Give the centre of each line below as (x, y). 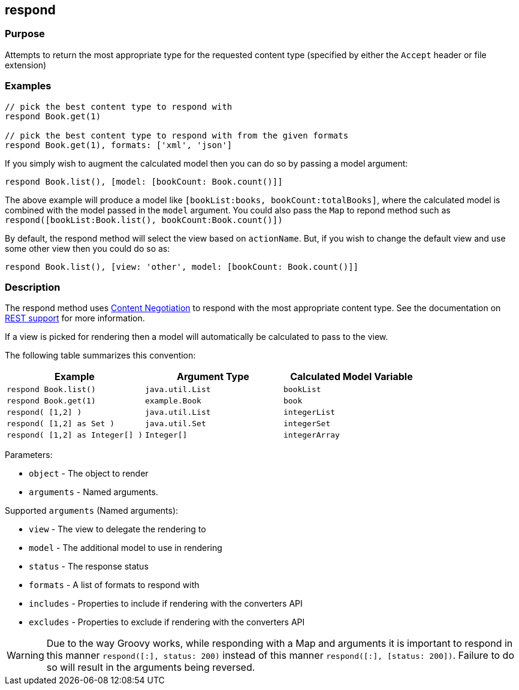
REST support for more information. (75, 318)
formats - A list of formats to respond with (114, 585)
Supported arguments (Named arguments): (92, 511)
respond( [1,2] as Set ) (61, 424)
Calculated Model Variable (351, 377)
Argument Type (213, 377)
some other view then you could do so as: (87, 248)
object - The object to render (89, 474)
